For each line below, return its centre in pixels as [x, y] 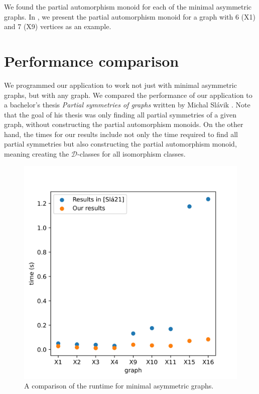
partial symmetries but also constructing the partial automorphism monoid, [120, 144]
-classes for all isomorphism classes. [132, 154]
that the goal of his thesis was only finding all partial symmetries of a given [120, 114]
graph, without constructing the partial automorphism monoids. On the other [124, 124]
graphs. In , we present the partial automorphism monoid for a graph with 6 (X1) [130, 16]
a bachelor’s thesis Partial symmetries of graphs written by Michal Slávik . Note [127, 105]
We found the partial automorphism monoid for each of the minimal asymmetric [128, 7]
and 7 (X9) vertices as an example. [58, 26]
